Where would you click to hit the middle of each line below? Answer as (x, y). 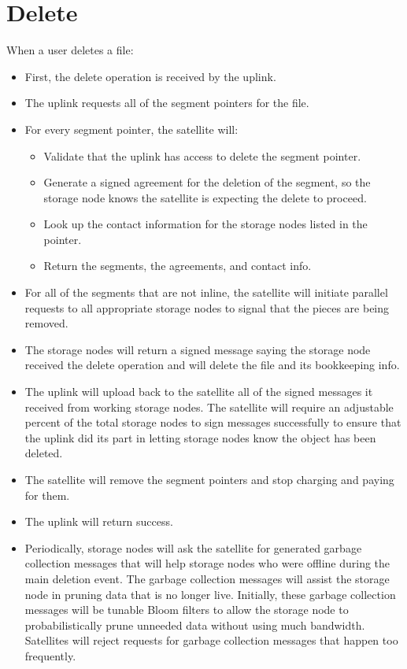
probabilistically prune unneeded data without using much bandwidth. (195, 625)
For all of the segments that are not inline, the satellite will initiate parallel (206, 292)
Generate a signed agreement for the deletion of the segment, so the (207, 182)
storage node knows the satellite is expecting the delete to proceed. (205, 197)
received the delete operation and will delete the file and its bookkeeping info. (212, 365)
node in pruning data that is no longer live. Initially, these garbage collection (210, 594)
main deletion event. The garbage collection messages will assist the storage (207, 578)
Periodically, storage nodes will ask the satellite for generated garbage (193, 547)
